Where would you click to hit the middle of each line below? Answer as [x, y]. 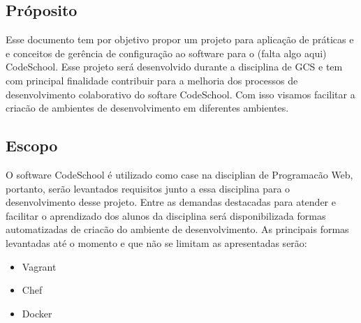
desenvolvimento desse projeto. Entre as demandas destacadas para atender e [171, 202]
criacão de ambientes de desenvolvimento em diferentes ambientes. [147, 108]
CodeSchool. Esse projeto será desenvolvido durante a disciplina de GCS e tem [174, 67]
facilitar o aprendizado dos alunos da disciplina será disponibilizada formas [166, 215]
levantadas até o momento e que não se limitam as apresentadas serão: [156, 242]
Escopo [32, 145]
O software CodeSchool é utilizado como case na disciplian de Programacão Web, [179, 174]
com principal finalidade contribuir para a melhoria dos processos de [152, 80]
